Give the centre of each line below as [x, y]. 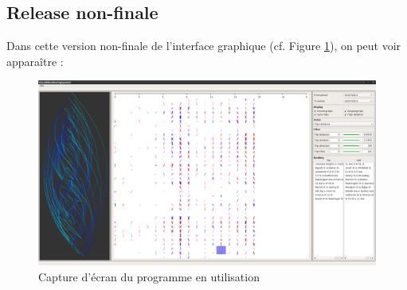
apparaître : [35, 61]
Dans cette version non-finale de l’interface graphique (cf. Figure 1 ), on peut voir [204, 46]
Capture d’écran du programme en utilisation [149, 276]
